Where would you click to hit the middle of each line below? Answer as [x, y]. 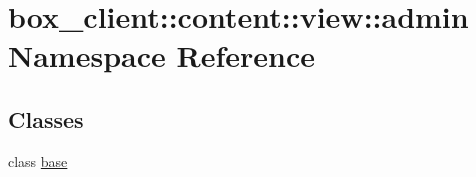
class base [38, 160]
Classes [46, 118]
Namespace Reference [161, 55]
